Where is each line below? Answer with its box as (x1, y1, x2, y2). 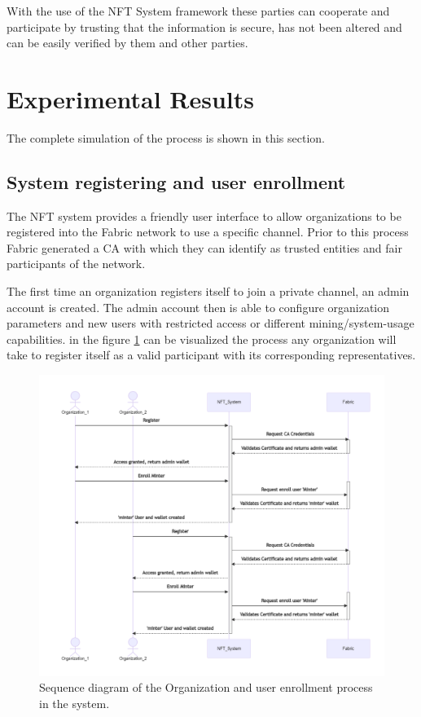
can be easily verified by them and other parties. (7, 34, 248, 51)
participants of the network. (7, 255, 146, 272)
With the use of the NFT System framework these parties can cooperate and (7, 2, 390, 19)
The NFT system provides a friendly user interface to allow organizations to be (7, 207, 401, 224)
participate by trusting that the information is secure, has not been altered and (7, 18, 402, 35)
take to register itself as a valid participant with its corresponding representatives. (7, 346, 416, 363)
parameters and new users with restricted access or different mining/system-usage (7, 315, 414, 332)
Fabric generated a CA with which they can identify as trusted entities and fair (7, 239, 402, 256)
